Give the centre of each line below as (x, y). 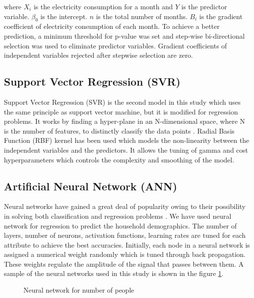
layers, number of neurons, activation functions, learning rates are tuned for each (125, 235)
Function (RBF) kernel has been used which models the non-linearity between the (127, 140)
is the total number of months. (142, 16)
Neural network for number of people (79, 290)
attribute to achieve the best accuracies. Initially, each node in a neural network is (127, 244)
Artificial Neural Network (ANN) (91, 186)
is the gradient (221, 16)
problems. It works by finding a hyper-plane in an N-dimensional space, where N (125, 121)
